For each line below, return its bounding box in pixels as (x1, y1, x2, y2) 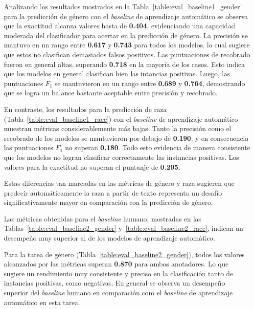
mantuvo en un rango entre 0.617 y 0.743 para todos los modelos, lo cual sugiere (4, 40, 250, 50)
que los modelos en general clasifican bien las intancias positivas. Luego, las (4, 68, 230, 79)
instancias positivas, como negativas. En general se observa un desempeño (4, 278, 225, 288)
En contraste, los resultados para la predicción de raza (4, 104, 167, 114)
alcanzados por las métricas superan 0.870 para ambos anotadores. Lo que (4, 259, 229, 269)
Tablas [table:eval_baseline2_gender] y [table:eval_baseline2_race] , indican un (4, 223, 243, 233)
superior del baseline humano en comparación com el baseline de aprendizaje (4, 287, 233, 298)
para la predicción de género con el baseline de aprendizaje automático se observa (4, 11, 248, 21)
